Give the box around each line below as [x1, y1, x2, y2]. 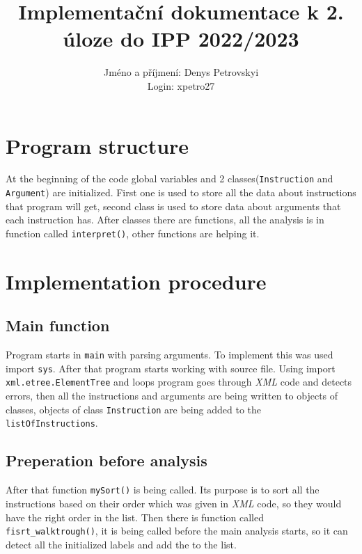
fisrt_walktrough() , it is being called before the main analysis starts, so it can [6, 523, 348, 538]
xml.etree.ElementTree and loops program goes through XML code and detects [6, 374, 352, 389]
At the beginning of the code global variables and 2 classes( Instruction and [6, 171, 333, 186]
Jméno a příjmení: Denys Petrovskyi [103, 65, 259, 79]
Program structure [6, 131, 189, 159]
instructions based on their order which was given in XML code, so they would [6, 496, 342, 510]
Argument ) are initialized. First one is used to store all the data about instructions [6, 185, 356, 200]
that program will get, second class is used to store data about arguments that [6, 198, 341, 213]
